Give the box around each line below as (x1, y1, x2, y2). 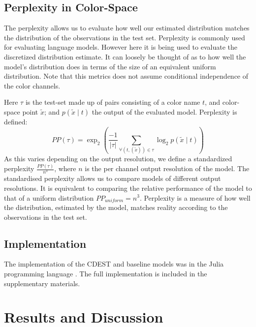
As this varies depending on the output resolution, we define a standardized (4, 153, 232, 164)
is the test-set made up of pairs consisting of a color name (25, 97, 200, 107)
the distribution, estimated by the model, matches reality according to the (4, 202, 228, 212)
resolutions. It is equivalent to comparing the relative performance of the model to (4, 182, 252, 193)
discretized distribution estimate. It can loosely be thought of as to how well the (4, 51, 246, 61)
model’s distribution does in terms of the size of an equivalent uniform (4, 61, 216, 71)
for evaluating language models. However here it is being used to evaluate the (4, 42, 237, 52)
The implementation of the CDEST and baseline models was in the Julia (4, 259, 224, 269)
